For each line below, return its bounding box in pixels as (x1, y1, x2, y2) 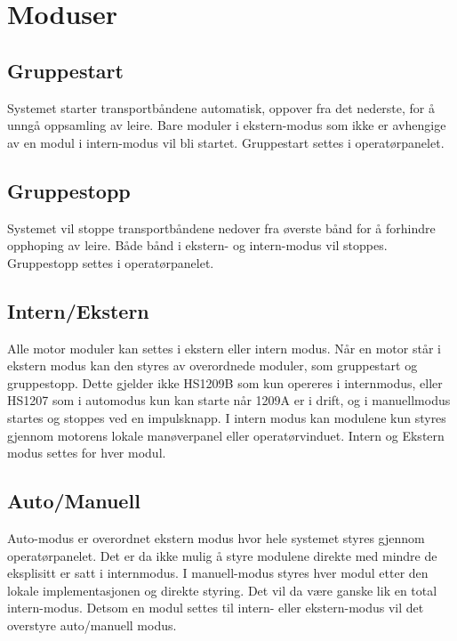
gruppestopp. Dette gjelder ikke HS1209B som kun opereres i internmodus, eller (7, 373, 443, 392)
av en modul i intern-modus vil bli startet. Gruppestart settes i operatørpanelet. (7, 133, 445, 151)
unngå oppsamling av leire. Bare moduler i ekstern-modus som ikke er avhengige (7, 116, 446, 134)
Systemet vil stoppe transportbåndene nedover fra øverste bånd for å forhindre (7, 218, 436, 237)
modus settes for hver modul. (7, 443, 166, 462)
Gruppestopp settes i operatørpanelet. (7, 253, 214, 272)
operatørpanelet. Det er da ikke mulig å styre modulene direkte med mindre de (7, 546, 437, 564)
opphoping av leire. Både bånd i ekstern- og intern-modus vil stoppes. (7, 236, 388, 255)
